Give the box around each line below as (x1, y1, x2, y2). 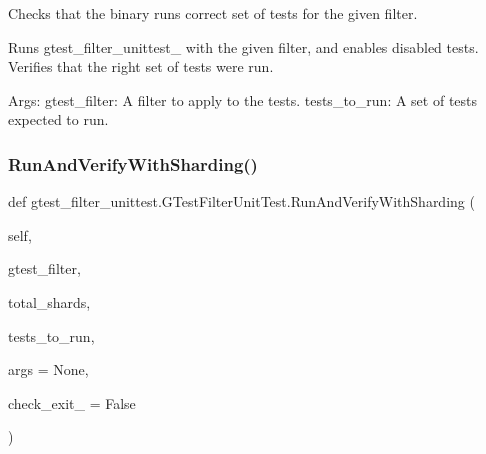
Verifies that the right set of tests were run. (8, 56, 274, 77)
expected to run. (8, 109, 109, 130)
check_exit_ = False (8, 392, 136, 413)
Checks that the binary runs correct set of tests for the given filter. (8, 3, 418, 23)
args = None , (8, 359, 89, 380)
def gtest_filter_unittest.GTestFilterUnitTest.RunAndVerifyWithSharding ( (8, 191, 475, 212)
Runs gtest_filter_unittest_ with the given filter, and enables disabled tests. (8, 36, 479, 57)
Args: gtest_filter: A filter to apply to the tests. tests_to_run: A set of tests (8, 89, 478, 110)
